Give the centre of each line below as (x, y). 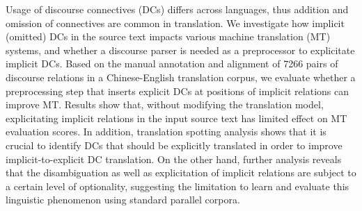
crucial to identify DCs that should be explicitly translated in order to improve (174, 145)
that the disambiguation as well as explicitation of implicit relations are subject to (181, 172)
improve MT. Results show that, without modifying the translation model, (165, 104)
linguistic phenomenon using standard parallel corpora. (123, 200)
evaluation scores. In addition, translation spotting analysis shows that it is (166, 132)
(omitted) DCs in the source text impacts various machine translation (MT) (168, 36)
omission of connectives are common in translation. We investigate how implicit (175, 23)
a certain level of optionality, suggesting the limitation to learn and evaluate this (178, 186)
